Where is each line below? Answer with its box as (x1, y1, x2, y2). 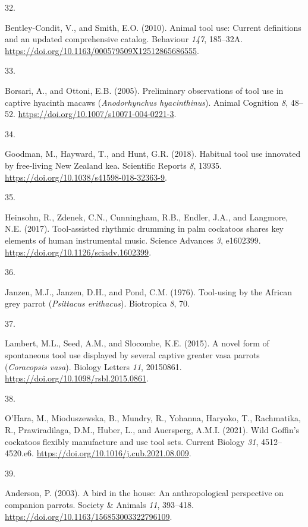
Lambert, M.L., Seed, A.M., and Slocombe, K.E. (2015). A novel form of (5, 337, 269, 349)
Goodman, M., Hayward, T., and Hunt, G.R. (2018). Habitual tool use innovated (5, 147, 301, 160)
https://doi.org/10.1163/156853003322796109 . (5, 510, 172, 522)
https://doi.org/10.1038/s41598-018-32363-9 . (5, 171, 167, 183)
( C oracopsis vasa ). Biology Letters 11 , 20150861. (5, 360, 182, 373)
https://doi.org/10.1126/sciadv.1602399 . (5, 245, 152, 258)
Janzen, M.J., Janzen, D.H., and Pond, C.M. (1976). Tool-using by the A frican (5, 285, 292, 298)
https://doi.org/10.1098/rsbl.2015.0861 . (5, 372, 149, 384)
